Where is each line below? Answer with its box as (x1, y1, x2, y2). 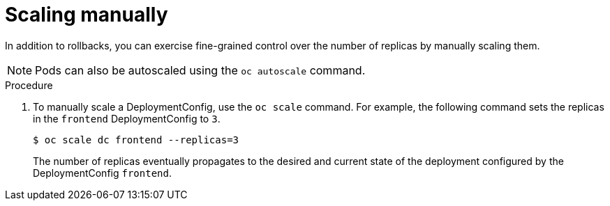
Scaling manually (5, 3, 168, 26)
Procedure (5, 79, 53, 91)
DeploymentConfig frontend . (33, 166, 172, 179)
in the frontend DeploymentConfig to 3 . (33, 112, 221, 125)
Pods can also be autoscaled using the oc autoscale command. (35, 63, 366, 77)
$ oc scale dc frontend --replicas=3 (33, 134, 239, 145)
